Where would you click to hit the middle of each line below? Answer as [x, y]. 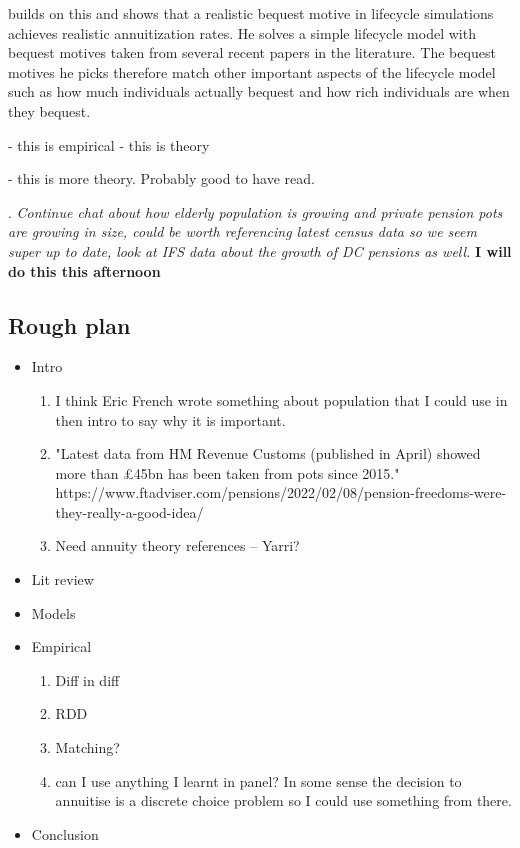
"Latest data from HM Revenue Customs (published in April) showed [268, 453]
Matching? [87, 747]
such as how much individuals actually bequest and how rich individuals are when [259, 91]
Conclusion [65, 833]
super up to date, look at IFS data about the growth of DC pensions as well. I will [260, 250]
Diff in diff [87, 679]
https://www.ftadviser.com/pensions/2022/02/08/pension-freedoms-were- [281, 492]
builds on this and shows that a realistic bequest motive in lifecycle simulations [251, 13]
